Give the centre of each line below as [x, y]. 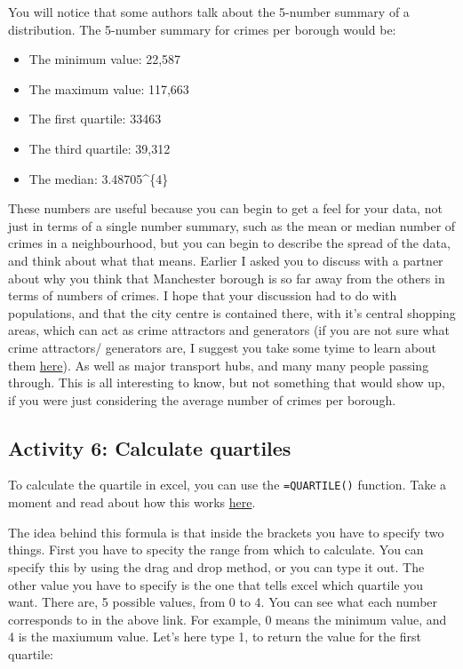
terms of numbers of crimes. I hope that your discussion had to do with [203, 295]
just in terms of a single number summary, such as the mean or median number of [232, 225]
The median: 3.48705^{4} [99, 178]
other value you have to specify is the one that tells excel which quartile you [216, 584]
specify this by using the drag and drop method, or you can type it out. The [216, 566]
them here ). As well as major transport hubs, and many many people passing [219, 365]
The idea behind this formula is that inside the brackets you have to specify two [226, 532]
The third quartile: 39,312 [100, 148]
